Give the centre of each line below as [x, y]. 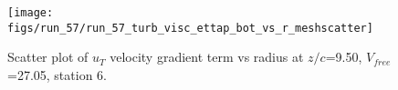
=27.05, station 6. [57, 74]
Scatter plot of [48, 57]
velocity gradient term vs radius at [207, 57]
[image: [31, 13]
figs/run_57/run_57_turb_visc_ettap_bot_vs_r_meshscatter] [190, 28]
